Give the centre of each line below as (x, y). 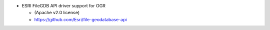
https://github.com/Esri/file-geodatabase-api (80, 19)
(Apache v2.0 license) (57, 13)
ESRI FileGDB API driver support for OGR (64, 6)
